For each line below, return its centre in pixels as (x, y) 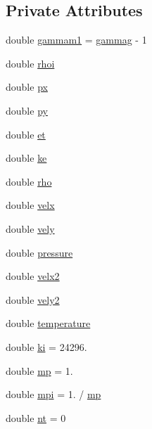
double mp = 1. (39, 370)
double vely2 (33, 299)
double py (27, 110)
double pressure (39, 252)
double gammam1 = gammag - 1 (76, 40)
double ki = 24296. (46, 346)
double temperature (48, 323)
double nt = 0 (36, 417)
